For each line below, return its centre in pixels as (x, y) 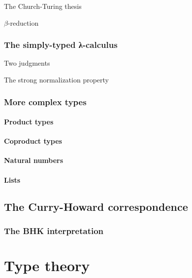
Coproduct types (33, 141)
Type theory (47, 265)
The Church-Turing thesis (43, 6)
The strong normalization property (56, 79)
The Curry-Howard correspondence (96, 206)
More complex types (45, 101)
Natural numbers (34, 160)
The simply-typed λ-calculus (61, 45)
